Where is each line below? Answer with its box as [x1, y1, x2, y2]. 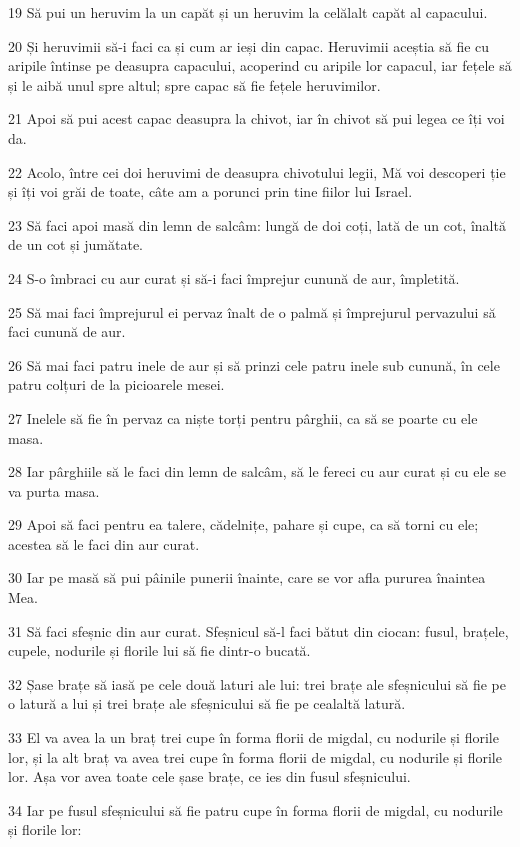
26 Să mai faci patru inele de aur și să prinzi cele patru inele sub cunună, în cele [8, 354, 500, 375]
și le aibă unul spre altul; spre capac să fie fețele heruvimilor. [8, 74, 381, 95]
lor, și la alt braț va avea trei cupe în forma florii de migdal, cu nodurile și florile [8, 746, 502, 767]
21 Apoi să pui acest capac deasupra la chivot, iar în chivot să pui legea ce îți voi [8, 108, 505, 129]
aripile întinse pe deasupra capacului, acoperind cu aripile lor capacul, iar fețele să [8, 55, 512, 76]
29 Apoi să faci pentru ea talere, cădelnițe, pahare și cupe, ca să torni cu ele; [8, 514, 479, 535]
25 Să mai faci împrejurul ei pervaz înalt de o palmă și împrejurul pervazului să [8, 301, 496, 322]
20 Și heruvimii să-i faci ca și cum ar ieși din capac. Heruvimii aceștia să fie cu [8, 35, 490, 56]
